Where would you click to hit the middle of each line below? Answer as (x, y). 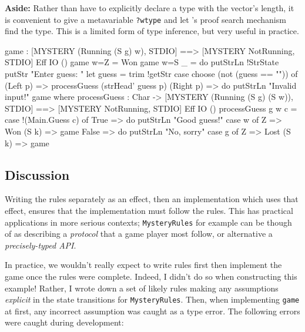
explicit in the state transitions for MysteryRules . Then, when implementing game (152, 299)
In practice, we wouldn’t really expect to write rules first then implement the (143, 265)
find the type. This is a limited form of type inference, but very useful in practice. (152, 31)
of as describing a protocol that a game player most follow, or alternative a (139, 234)
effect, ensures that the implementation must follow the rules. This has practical (149, 210)
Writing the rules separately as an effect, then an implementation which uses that (152, 199)
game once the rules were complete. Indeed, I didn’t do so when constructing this (151, 276)
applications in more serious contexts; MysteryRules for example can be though (148, 222)
